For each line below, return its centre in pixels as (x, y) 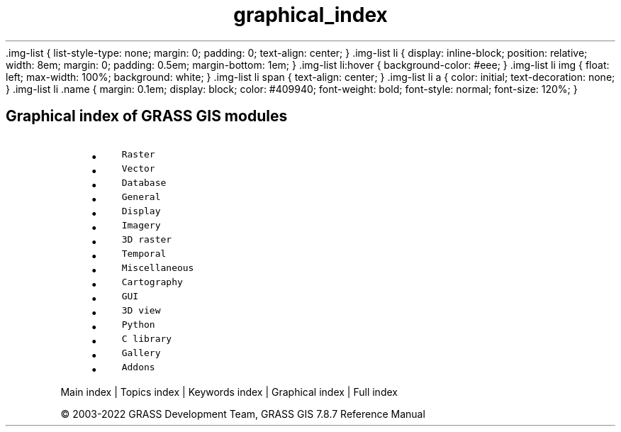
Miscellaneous (158, 267)
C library (147, 338)
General (141, 196)
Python (138, 324)
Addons (138, 367)
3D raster (147, 239)
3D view (141, 310)
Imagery (141, 225)
